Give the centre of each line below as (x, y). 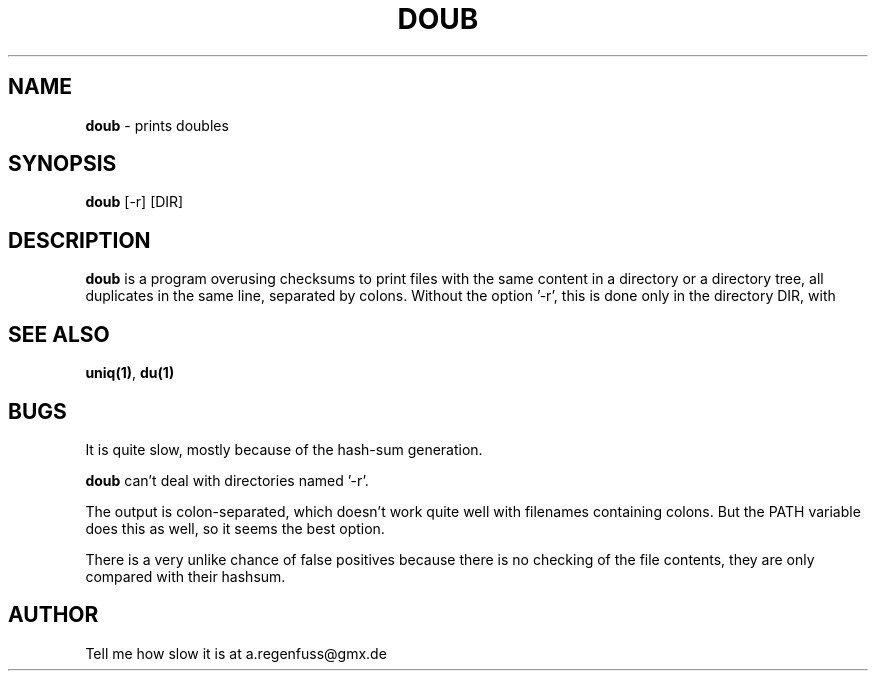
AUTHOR (53, 615)
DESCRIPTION (79, 240)
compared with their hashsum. (185, 576)
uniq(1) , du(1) (130, 373)
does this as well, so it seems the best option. (235, 528)
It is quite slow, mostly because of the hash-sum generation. (284, 449)
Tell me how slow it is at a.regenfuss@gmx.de (236, 653)
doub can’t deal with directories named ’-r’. (227, 480)
